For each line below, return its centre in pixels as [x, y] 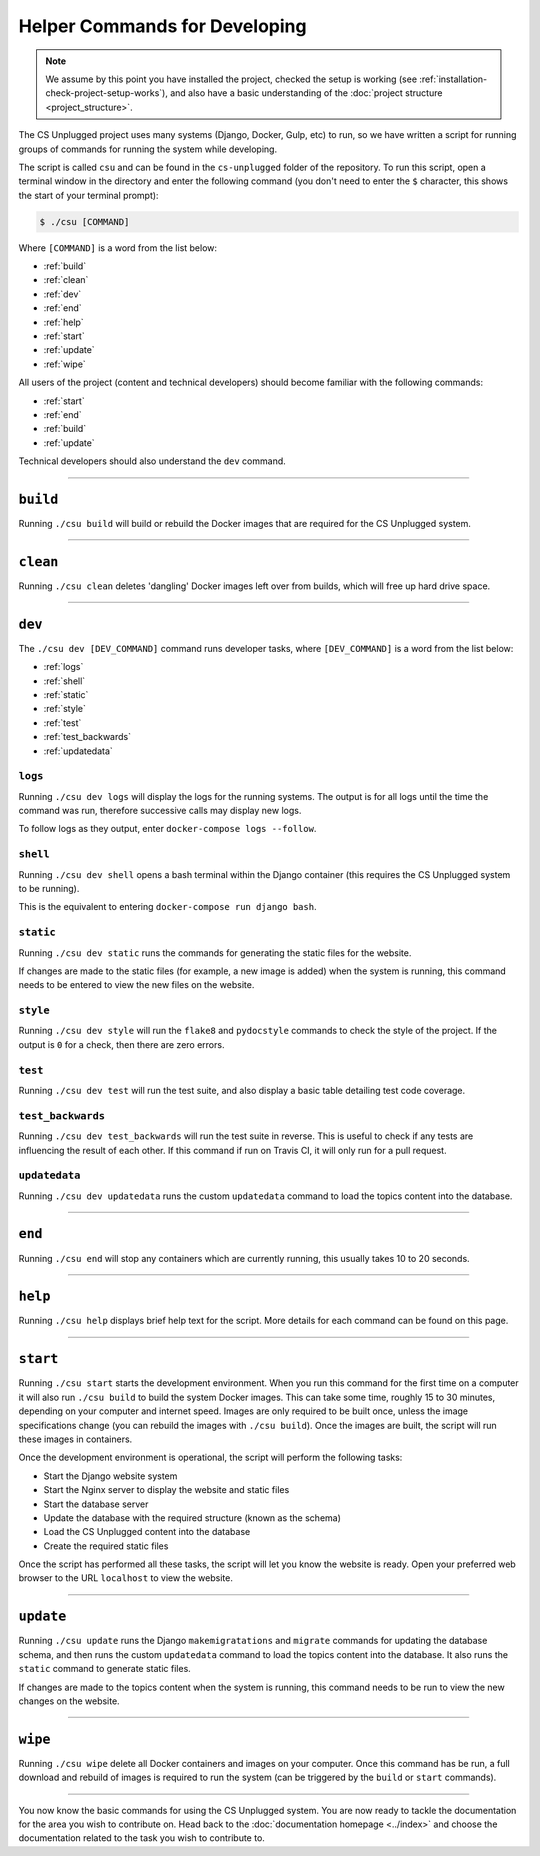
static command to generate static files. [105, 1669]
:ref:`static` [66, 694]
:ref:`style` [65, 709]
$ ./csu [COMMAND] [84, 221]
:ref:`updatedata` [78, 751]
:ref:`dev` [62, 294]
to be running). [49, 889]
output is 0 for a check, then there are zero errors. [121, 1044]
